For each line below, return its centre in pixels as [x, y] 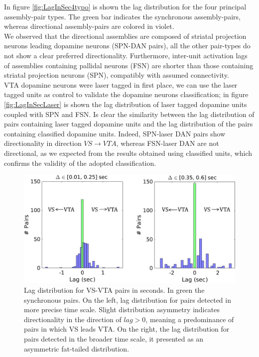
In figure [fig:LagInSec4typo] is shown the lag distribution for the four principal [125, 6]
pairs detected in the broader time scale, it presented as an [114, 339]
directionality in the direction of [73, 319]
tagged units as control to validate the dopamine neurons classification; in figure [126, 94]
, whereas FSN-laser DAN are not [168, 143]
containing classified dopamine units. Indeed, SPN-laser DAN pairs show [115, 133]
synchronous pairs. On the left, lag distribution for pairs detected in [128, 299]
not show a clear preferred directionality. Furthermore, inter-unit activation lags [126, 55]
